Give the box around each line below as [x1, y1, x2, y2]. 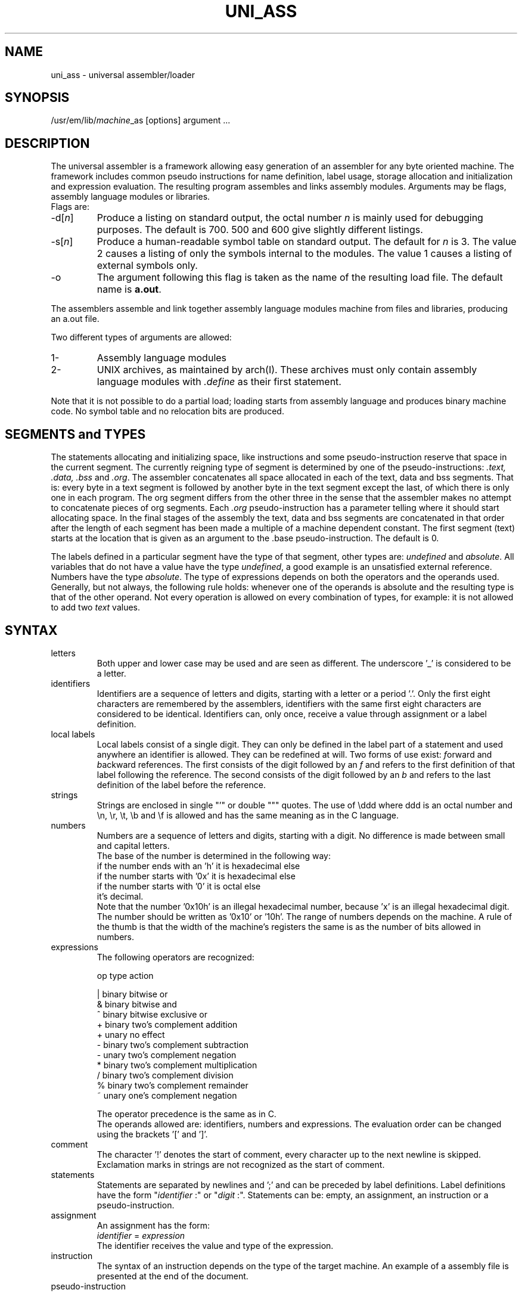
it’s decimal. [97, 891, 144, 901]
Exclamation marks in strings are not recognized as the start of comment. [97, 1159, 385, 1170]
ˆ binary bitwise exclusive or [97, 1009, 207, 1019]
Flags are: [51, 201, 89, 212]
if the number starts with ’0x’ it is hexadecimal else [97, 870, 296, 881]
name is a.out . [97, 283, 161, 296]
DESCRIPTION [5, 135, 90, 151]
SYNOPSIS [5, 90, 70, 106]
